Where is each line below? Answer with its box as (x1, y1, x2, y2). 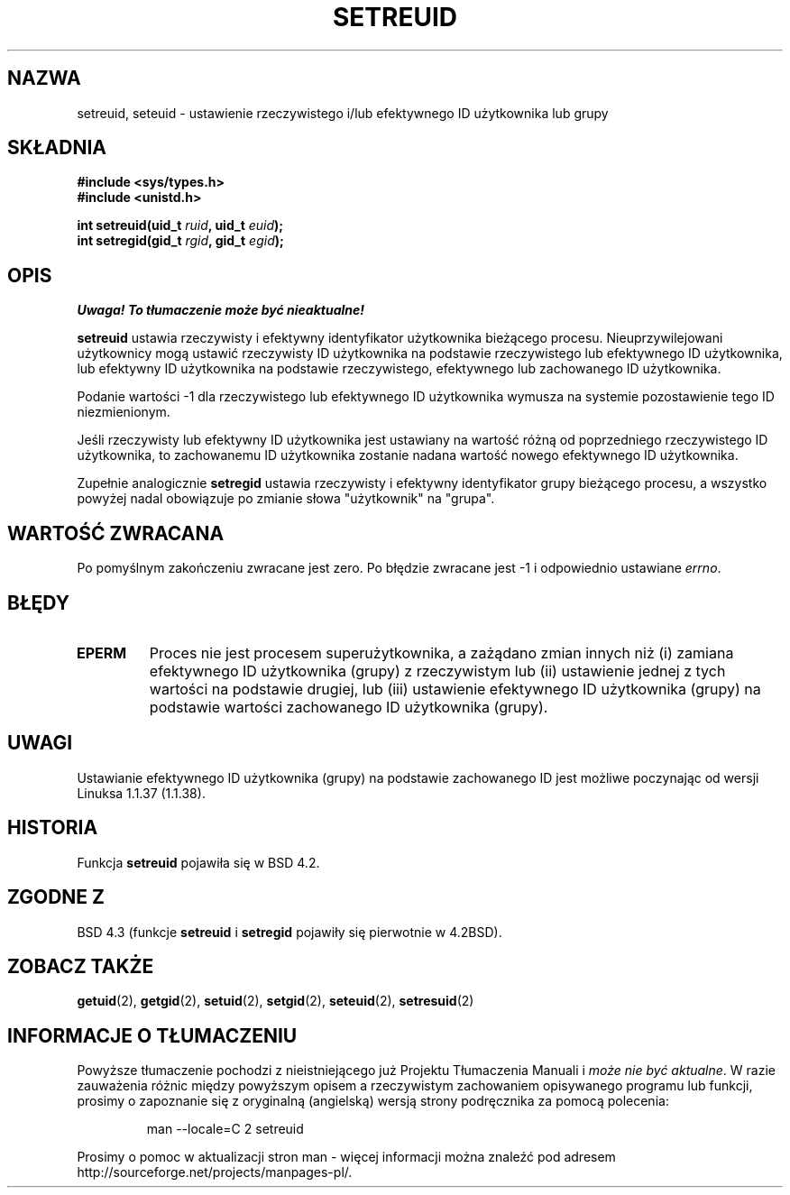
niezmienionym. (77, 404, 170, 420)
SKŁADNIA (7, 136, 106, 160)
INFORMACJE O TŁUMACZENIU (7, 1024, 298, 1047)
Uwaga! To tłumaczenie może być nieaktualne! (77, 302, 365, 318)
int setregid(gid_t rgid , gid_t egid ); (77, 233, 284, 249)
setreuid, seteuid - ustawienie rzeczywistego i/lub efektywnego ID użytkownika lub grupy (77, 105, 609, 121)
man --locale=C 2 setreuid (146, 1121, 304, 1137)
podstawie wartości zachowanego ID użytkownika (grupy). (149, 697, 548, 716)
